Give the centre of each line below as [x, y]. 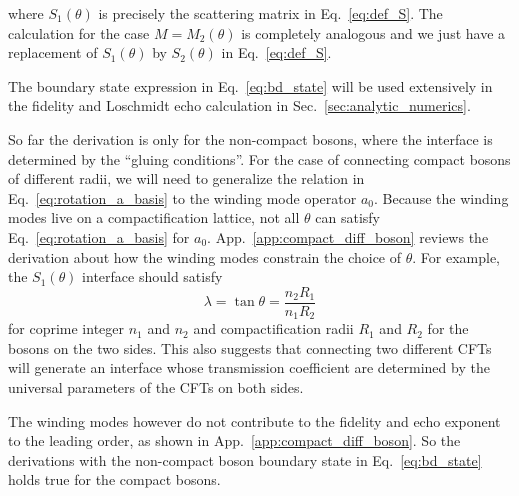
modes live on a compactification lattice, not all [154, 217]
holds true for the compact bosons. [114, 479]
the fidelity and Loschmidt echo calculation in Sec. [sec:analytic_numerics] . [239, 105]
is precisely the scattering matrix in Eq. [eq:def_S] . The [270, 13]
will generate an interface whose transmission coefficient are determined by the [249, 367]
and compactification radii [273, 328]
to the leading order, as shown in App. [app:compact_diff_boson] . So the [234, 440]
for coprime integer [66, 328]
